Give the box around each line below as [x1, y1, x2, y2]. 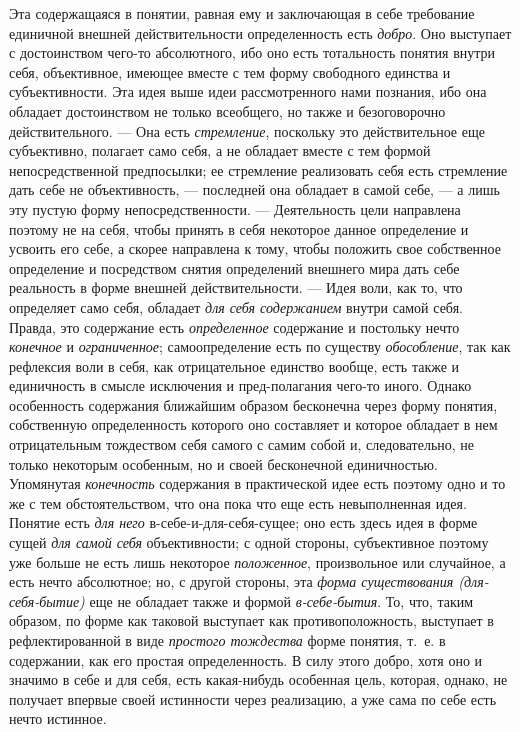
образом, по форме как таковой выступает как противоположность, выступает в [9, 610, 494, 631]
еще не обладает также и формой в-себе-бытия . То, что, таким [89, 590, 474, 611]
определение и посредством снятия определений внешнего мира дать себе [9, 257, 460, 278]
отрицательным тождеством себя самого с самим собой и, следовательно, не [9, 434, 475, 455]
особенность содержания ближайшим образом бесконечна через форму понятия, [9, 394, 498, 415]
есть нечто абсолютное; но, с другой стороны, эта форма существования [9, 571, 454, 592]
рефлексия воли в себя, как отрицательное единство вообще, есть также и [9, 355, 460, 376]
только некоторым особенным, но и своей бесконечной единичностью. [9, 453, 438, 474]
